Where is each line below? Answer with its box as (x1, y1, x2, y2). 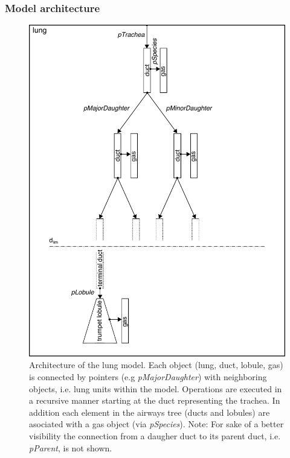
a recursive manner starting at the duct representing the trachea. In (29, 394, 280, 407)
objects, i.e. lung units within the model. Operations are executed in (29, 382, 282, 395)
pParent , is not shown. (29, 441, 112, 454)
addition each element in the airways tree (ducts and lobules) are (29, 406, 270, 418)
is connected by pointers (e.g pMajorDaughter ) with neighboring (29, 370, 267, 383)
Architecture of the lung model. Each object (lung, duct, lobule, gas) (29, 358, 283, 371)
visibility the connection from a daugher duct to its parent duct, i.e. (29, 429, 281, 442)
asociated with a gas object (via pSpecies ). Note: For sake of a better (29, 418, 284, 430)
